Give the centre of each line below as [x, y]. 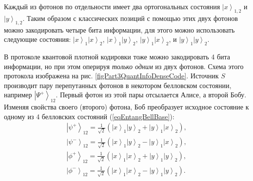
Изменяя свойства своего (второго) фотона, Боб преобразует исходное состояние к [126, 107]
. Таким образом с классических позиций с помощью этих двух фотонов [130, 18]
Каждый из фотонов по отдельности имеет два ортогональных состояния [112, 6]
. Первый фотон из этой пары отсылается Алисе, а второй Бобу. [151, 95]
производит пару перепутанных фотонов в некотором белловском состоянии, [118, 85]
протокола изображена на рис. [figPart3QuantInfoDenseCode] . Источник [111, 76]
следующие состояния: [38, 39]
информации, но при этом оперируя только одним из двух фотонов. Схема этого [124, 66]
